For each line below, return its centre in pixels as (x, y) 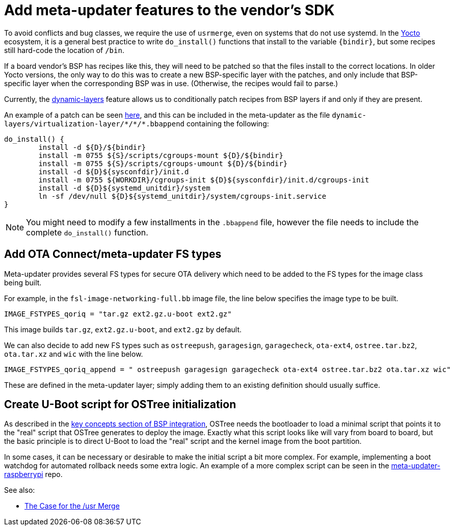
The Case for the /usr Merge (72, 506)
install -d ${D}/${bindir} (92, 147)
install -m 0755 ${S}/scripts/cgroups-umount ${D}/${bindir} (163, 163)
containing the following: (228, 123)
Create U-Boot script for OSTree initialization (120, 405)
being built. (23, 282)
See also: (20, 490)
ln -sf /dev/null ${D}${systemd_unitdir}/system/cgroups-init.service (182, 196)
